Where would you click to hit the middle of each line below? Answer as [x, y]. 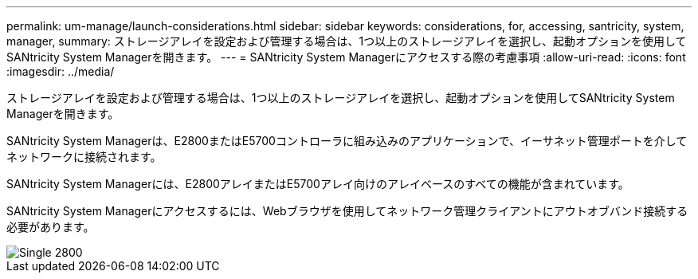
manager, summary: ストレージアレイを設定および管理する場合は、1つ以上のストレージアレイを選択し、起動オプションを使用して [347, 41]
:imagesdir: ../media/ [61, 71]
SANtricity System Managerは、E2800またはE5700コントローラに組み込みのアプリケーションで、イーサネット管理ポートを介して [347, 141]
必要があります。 [51, 227]
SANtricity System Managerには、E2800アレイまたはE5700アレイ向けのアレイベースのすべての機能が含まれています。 [318, 184]
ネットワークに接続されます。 [84, 157]
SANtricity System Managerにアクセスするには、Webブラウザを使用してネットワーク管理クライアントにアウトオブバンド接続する [347, 211]
